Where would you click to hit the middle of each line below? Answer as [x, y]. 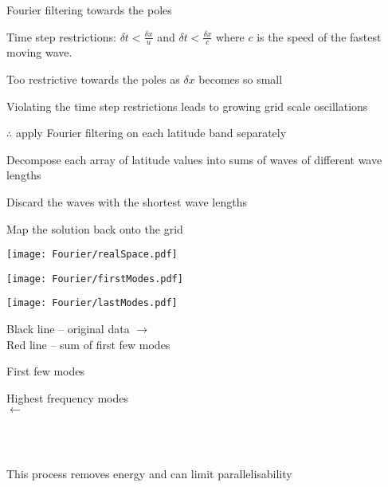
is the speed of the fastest [319, 36]
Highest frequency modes [68, 397]
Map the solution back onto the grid [95, 228]
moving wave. [39, 52]
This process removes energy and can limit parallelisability [149, 473]
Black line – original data [68, 329]
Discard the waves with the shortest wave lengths [127, 201]
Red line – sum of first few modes [88, 344]
